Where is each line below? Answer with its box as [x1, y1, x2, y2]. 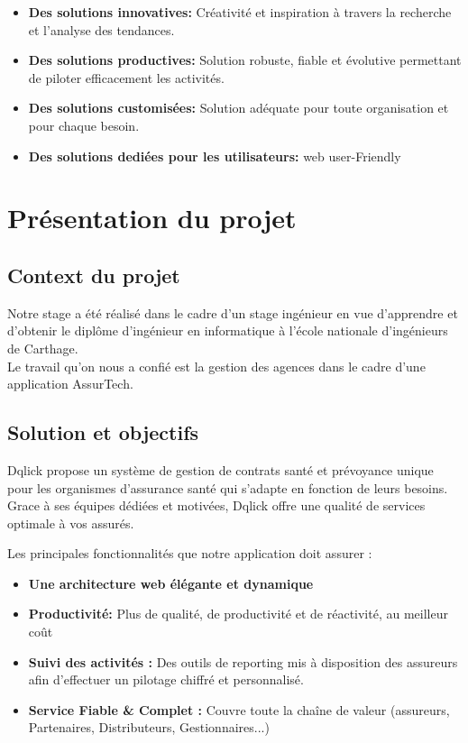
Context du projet [7, 261, 180, 289]
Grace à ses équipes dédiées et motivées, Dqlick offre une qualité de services [7, 496, 426, 515]
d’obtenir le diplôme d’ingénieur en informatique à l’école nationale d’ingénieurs [7, 321, 448, 340]
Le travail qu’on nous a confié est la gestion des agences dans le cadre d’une [7, 356, 426, 375]
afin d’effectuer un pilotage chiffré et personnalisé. [28, 670, 304, 689]
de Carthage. [7, 338, 78, 357]
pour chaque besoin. [28, 115, 140, 134]
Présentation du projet [7, 199, 297, 236]
